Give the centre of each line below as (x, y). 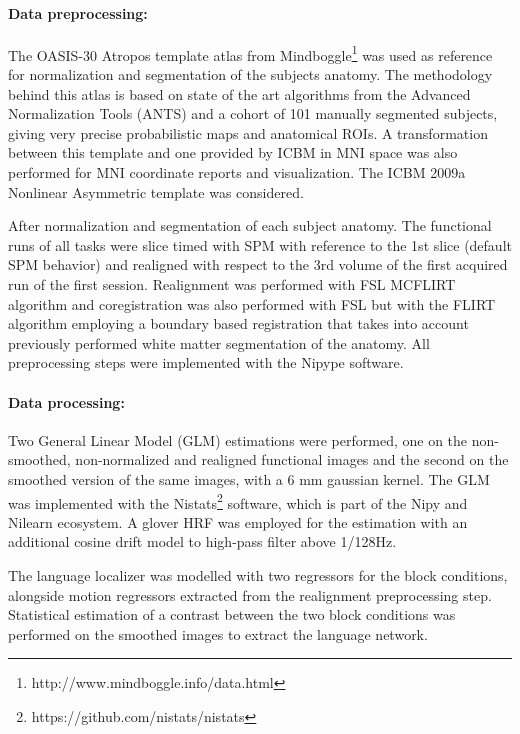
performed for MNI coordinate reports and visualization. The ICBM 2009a (237, 172)
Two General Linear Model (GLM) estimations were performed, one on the (238, 439)
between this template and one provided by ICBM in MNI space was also (233, 152)
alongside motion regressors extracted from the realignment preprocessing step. (250, 594)
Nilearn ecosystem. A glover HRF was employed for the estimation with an (238, 521)
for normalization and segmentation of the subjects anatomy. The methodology (250, 74)
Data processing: (66, 401)
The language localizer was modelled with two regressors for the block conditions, (258, 574)
